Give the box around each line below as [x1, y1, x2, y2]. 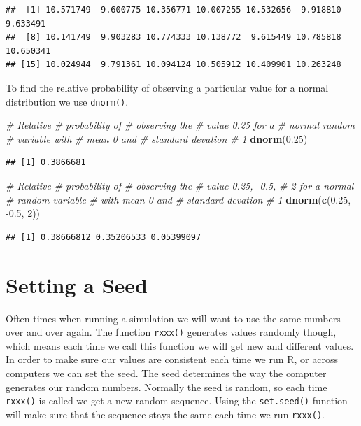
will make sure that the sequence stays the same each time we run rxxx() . [6, 406, 325, 421]
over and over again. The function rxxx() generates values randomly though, [6, 325, 337, 339]
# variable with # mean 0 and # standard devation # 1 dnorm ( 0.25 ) [6, 131, 308, 145]
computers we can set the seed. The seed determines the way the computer [6, 365, 327, 380]
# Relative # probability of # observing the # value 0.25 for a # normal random [6, 118, 355, 132]
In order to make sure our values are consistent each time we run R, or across [6, 352, 338, 367]
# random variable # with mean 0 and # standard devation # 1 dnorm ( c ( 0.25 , [6, 192, 351, 206]
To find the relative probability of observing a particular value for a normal [6, 80, 329, 94]
